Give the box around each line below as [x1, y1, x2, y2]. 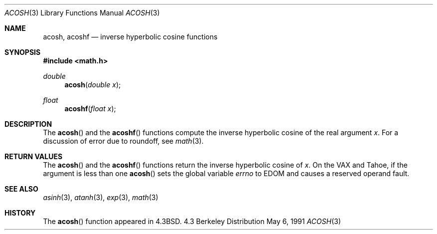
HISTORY [4, 209, 36, 217]
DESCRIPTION [4, 120, 52, 128]
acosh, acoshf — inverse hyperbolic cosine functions [43, 32, 218, 41]
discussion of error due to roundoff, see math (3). [43, 137, 204, 145]
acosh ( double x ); [64, 80, 121, 89]
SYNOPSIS [4, 48, 41, 56]
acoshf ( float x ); [64, 104, 116, 113]
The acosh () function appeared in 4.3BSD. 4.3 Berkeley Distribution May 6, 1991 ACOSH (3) [43, 217, 341, 226]
